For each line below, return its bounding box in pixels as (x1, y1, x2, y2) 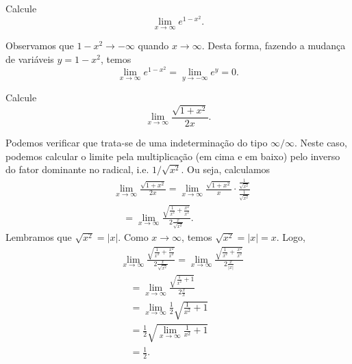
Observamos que (5, 38, 74, 53)
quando (138, 38, 169, 53)
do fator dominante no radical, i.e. (5, 162, 149, 177)
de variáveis (5, 52, 54, 66)
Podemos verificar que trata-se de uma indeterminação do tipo (5, 135, 268, 149)
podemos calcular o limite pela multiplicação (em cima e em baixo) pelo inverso (5, 148, 340, 163)
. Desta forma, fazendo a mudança (201, 38, 346, 53)
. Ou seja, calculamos (181, 162, 271, 177)
